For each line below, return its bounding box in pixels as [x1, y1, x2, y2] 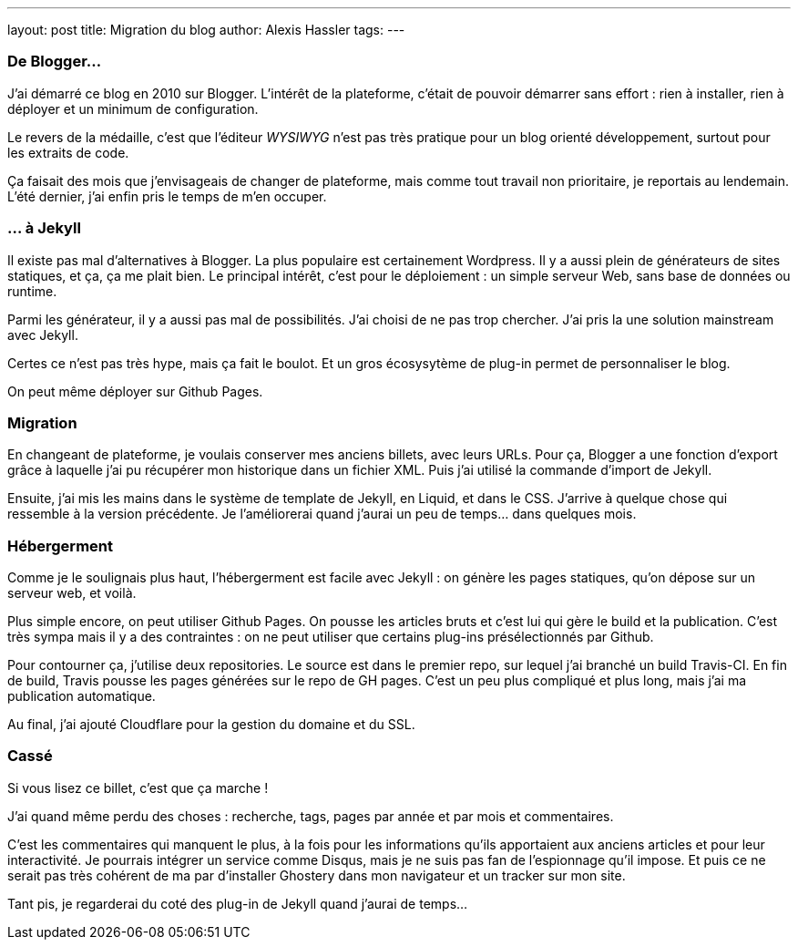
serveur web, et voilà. [7, 585, 137, 601]
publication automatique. [7, 688, 156, 704]
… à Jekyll [7, 219, 81, 238]
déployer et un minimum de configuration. [7, 100, 259, 117]
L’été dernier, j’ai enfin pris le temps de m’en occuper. [7, 188, 327, 204]
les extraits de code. [7, 144, 129, 160]
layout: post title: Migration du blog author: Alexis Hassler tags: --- [7, 22, 405, 37]
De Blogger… [7, 52, 102, 71]
